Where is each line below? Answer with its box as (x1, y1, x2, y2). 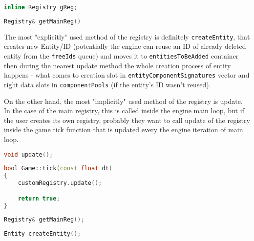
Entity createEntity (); (4, 230, 81, 238)
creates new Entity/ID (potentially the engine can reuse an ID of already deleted (4, 41, 246, 51)
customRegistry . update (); (18, 180, 102, 187)
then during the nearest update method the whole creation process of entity (4, 60, 231, 70)
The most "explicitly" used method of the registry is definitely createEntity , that (4, 31, 250, 41)
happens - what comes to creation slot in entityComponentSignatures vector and (4, 70, 250, 80)
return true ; (18, 195, 60, 202)
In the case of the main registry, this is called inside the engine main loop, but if (4, 105, 245, 116)
